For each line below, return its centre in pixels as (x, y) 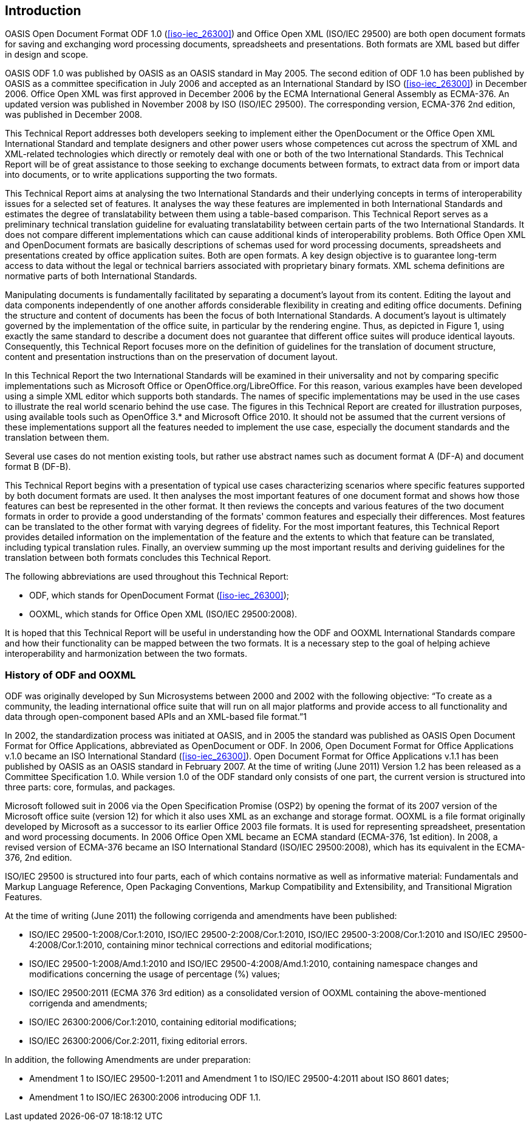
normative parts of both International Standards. (101, 276)
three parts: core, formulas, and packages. (90, 787)
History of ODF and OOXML (70, 675)
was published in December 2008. (74, 115)
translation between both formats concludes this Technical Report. (138, 558)
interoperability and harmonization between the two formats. (126, 654)
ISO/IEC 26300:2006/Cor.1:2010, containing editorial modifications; (163, 1022)
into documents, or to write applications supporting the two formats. (141, 175)
